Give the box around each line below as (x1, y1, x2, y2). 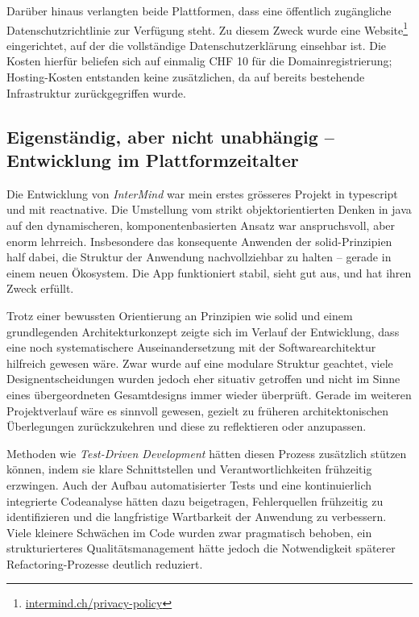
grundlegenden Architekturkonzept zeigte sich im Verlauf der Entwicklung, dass (6, 323, 400, 340)
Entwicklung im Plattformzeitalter (6, 148, 299, 172)
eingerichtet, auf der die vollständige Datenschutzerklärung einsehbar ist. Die (6, 36, 387, 53)
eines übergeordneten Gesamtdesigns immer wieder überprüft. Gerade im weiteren (6, 386, 412, 402)
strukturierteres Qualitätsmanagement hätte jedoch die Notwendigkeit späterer (6, 540, 396, 557)
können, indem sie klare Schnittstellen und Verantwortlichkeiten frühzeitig (6, 461, 372, 477)
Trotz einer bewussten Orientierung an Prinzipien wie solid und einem (6, 306, 353, 323)
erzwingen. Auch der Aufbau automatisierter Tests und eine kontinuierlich (6, 476, 372, 493)
